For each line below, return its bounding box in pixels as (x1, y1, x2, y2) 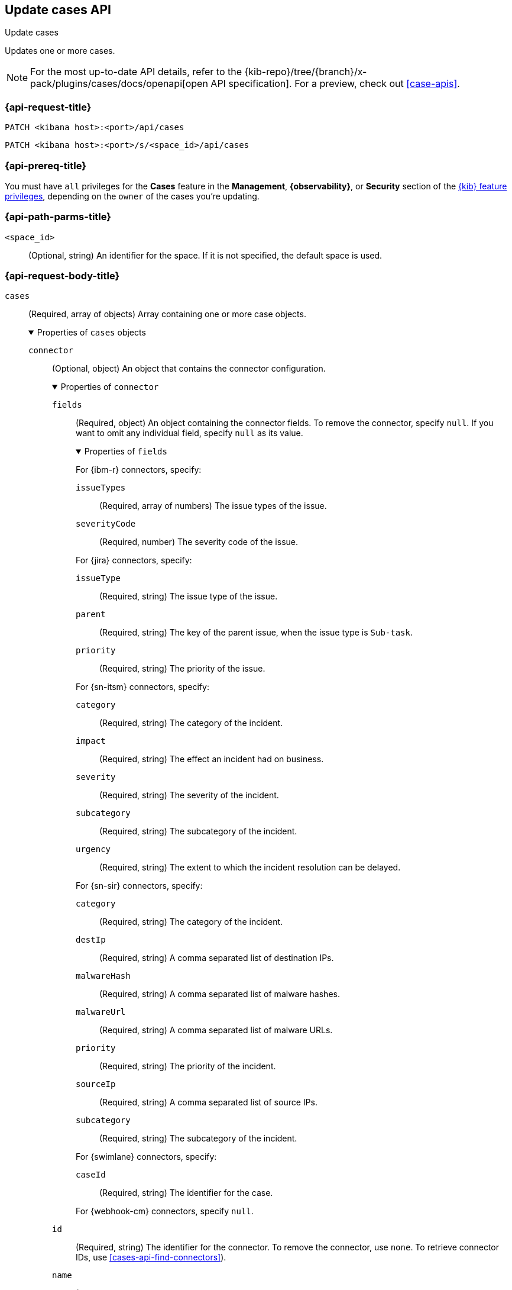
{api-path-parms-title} (5, 211, 111, 223)
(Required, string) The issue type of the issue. (99, 591, 278, 602)
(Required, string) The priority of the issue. (99, 663, 265, 674)
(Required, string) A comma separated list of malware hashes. (99, 989, 340, 999)
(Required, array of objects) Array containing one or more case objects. (28, 309, 306, 320)
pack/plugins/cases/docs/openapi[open (30, 78, 208, 90)
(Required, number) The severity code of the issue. (99, 537, 299, 547)
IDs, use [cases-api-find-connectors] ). (76, 1252, 226, 1263)
